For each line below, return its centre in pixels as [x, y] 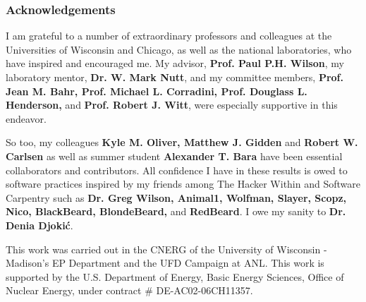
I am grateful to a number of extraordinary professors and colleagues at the [169, 36]
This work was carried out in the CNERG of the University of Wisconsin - [166, 249]
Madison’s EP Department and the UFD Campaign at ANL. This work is [165, 263]
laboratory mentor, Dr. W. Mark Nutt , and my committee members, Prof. [175, 77]
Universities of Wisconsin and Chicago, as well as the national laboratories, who [179, 49]
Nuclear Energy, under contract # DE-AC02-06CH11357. [129, 290]
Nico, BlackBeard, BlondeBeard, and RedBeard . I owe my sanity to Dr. [176, 211]
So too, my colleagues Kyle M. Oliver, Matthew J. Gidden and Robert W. [182, 142]
